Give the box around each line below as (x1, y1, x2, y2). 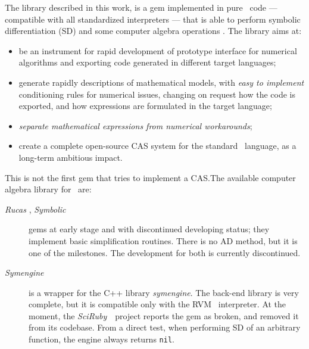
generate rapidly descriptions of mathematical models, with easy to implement (18, 76, 304, 88)
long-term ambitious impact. (18, 151, 123, 163)
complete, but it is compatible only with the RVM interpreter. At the (29, 298, 286, 310)
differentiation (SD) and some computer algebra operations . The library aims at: (5, 24, 302, 37)
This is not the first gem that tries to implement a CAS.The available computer (5, 171, 296, 183)
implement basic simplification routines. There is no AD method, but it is (29, 234, 298, 247)
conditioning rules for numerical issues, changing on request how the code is (18, 88, 295, 100)
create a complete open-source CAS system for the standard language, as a (18, 139, 296, 152)
